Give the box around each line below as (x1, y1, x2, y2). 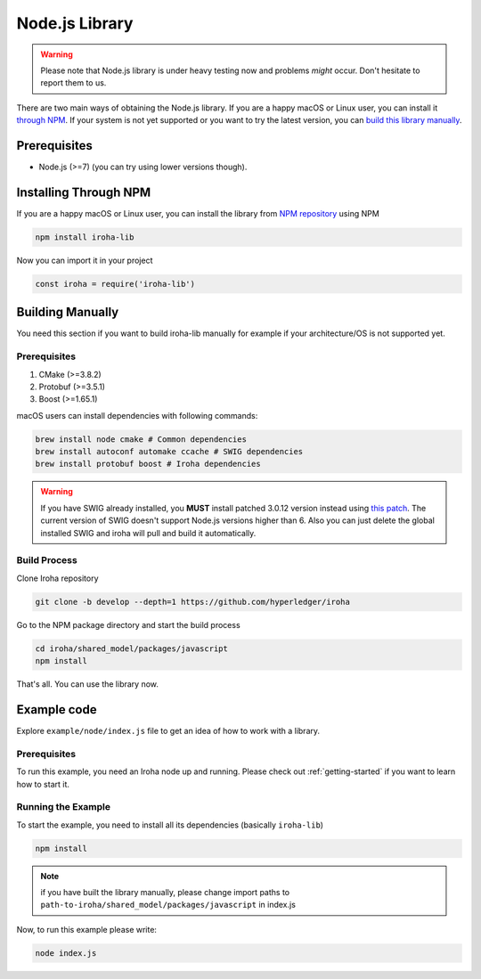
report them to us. (40, 78, 107, 88)
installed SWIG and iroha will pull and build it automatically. (40, 527, 257, 538)
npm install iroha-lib (35, 232, 135, 242)
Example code (16, 702, 97, 717)
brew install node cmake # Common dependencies (35, 434, 247, 445)
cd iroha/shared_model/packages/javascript (35, 643, 229, 654)
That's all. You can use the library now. (16, 679, 159, 689)
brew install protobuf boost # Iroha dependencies (35, 459, 262, 469)
